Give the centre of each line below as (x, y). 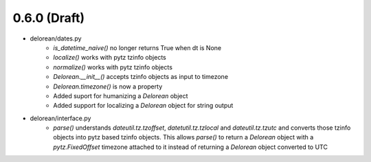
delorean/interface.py (60, 118)
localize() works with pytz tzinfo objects (110, 58)
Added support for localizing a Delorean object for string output (143, 106)
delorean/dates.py (56, 38)
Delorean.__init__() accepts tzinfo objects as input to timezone (141, 77)
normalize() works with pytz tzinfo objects (113, 67)
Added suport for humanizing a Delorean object (121, 95)
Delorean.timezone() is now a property (108, 86)
